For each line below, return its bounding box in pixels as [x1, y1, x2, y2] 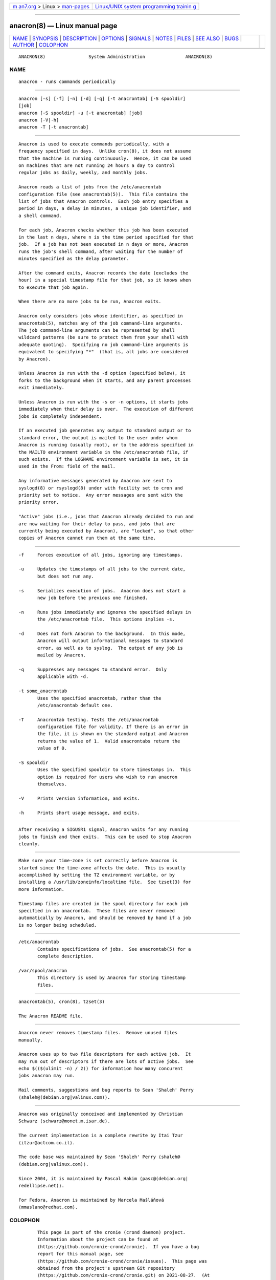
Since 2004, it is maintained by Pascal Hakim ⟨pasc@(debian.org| [18, 1176, 189, 1181]
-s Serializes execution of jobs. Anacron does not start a [18, 588, 186, 593]
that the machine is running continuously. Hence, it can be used [18, 155, 191, 161]
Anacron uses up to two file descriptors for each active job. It [18, 1051, 191, 1057]
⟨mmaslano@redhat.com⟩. [18, 1204, 78, 1210]
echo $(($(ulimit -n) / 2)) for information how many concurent [18, 1065, 183, 1072]
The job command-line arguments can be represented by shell [18, 327, 175, 333]
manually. [18, 1037, 43, 1043]
